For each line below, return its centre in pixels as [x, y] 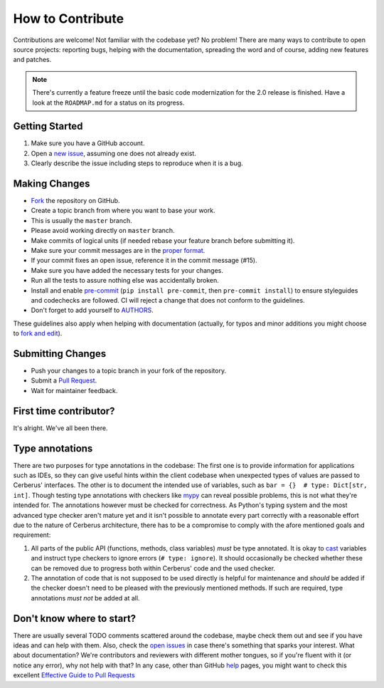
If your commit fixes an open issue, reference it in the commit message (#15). [144, 261]
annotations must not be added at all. [85, 598]
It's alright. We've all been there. [60, 428]
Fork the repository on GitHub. [75, 201]
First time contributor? [64, 411]
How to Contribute [69, 19]
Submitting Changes [60, 354]
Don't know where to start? [75, 619]
